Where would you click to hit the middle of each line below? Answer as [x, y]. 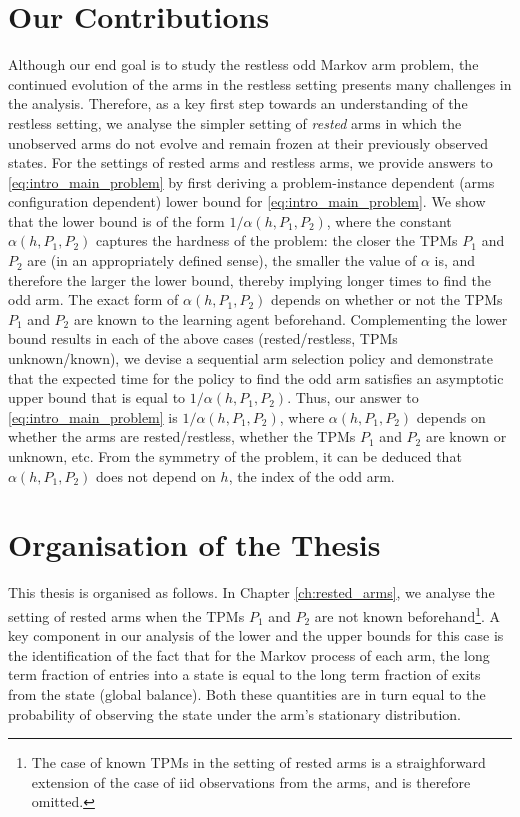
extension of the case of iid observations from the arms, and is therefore [251, 781]
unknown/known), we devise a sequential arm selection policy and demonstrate [250, 358]
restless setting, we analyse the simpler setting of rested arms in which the [235, 122]
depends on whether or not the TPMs [387, 299]
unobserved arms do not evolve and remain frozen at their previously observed [248, 142]
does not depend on [156, 475]
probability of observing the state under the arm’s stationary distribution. [234, 713]
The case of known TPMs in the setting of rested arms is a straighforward [258, 762]
